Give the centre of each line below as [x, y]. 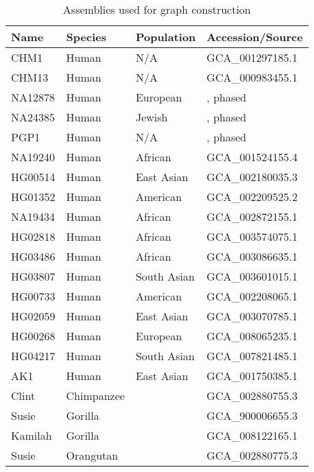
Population [166, 37]
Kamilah [32, 435]
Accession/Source [255, 37]
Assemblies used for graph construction [157, 9]
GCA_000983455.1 [252, 77]
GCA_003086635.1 [252, 256]
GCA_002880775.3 [252, 455]
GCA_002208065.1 [252, 296]
